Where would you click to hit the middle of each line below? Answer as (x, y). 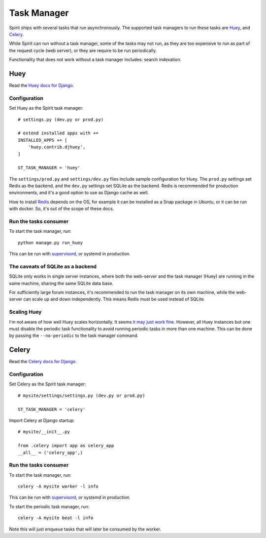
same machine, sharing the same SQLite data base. (61, 283)
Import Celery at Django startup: (42, 420)
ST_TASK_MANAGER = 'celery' (52, 409)
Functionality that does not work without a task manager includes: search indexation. (95, 60)
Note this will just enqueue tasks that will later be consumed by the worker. (85, 529)
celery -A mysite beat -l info (56, 518)
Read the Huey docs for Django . (42, 85)
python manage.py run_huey (50, 243)
